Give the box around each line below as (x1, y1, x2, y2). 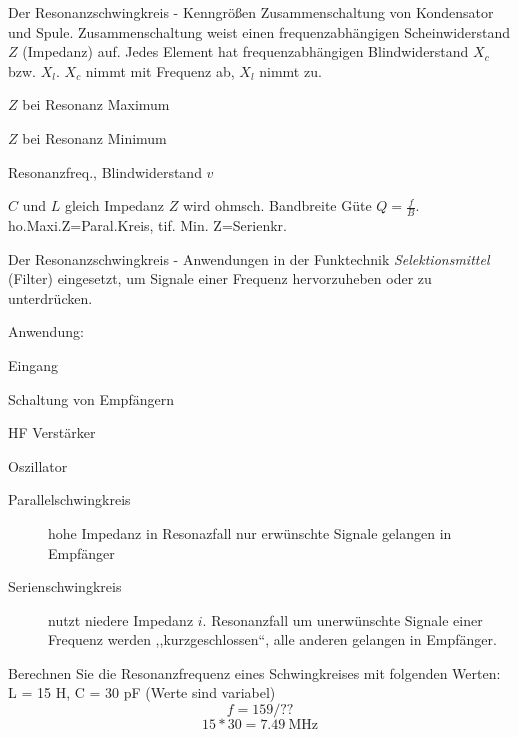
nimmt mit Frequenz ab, (85, 60, 235, 81)
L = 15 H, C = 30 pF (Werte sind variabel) (8, 682, 276, 703)
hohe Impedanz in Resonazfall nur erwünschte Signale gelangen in (48, 522, 452, 543)
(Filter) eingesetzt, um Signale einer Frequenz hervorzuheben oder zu (8, 268, 432, 289)
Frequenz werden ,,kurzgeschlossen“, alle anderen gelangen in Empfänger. (48, 629, 497, 650)
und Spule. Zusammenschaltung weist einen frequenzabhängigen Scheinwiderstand (8, 21, 511, 42)
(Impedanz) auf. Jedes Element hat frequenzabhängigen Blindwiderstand (22, 41, 469, 62)
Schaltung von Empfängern (8, 388, 174, 409)
